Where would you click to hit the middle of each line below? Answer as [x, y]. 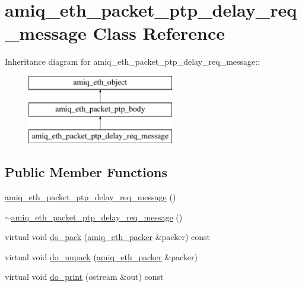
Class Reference [159, 33]
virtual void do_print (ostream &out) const [84, 277]
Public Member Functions [86, 172]
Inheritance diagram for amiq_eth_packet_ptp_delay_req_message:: [133, 61]
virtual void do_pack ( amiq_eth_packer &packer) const [107, 237]
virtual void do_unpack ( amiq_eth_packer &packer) [101, 256]
